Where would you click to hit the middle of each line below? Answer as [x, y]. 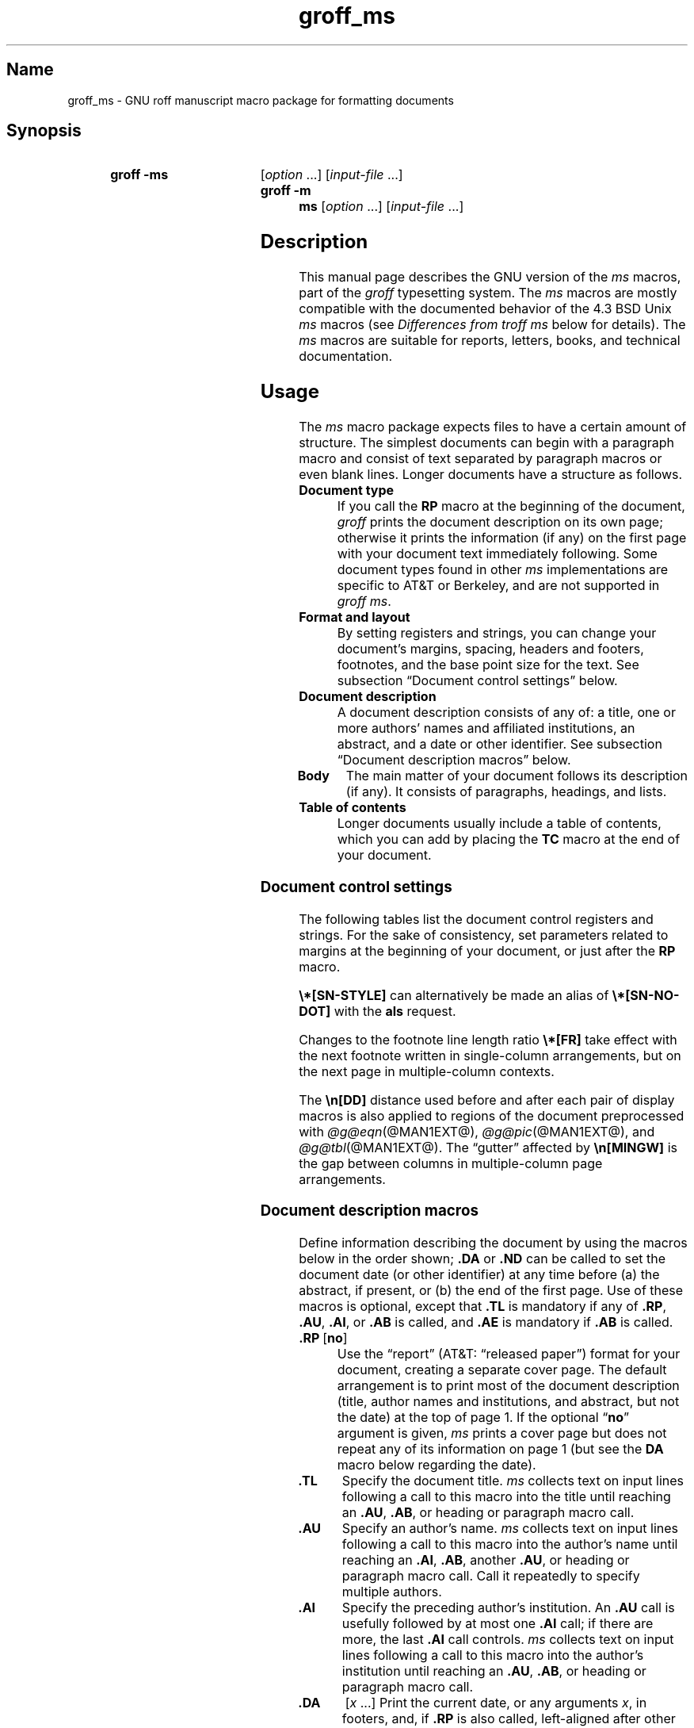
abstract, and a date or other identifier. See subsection [500, 744]
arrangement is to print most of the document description [508, 1385]
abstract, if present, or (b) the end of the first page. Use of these [491, 1290]
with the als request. [395, 1011]
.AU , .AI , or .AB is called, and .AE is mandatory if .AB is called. [486, 1322]
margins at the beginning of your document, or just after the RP [487, 950]
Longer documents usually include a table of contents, [499, 824]
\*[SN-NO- [646, 995]
